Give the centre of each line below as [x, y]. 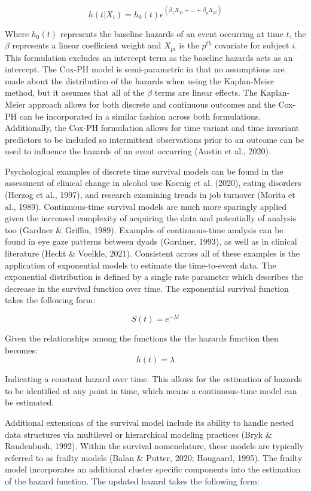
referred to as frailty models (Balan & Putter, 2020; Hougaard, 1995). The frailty [154, 457]
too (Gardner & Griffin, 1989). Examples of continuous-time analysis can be [144, 229]
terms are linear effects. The [206, 92]
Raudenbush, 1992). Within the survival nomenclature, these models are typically [154, 446]
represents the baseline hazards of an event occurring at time [172, 33]
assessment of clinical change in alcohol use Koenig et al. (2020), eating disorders [153, 183]
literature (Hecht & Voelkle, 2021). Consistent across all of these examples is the [152, 253]
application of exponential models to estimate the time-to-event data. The [141, 265]
